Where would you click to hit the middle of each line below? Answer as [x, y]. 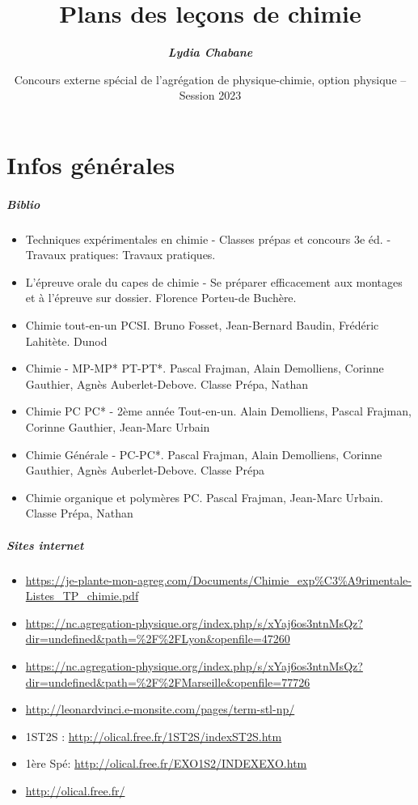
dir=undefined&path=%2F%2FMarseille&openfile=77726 [168, 681]
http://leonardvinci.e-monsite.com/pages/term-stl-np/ [160, 709]
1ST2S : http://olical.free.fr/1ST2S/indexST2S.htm [154, 736]
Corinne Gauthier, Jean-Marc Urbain [118, 427]
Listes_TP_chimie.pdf [82, 596]
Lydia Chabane [210, 52]
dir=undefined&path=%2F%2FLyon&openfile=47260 [158, 639]
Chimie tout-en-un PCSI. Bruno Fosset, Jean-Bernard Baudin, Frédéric [202, 325]
